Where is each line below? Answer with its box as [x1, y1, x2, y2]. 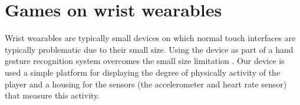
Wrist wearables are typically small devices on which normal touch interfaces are [5, 32, 296, 44]
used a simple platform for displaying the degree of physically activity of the [5, 66, 281, 78]
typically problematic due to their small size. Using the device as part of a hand [5, 43, 294, 55]
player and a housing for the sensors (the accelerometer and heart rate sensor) [5, 77, 287, 90]
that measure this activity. [5, 89, 100, 101]
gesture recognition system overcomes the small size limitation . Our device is [5, 55, 285, 67]
